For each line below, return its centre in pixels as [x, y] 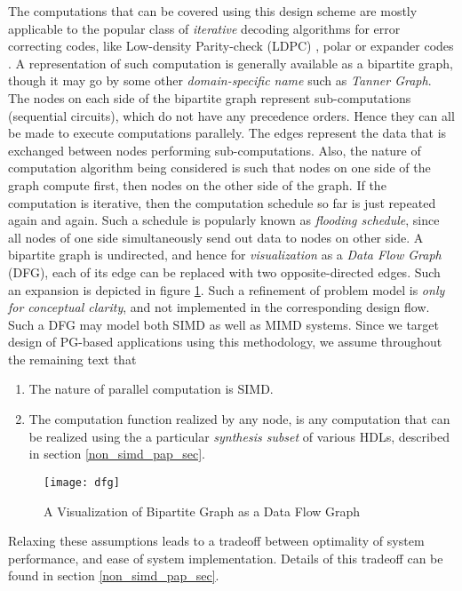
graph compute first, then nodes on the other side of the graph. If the [197, 184]
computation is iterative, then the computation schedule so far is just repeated [222, 202]
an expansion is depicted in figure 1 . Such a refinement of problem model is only [227, 289]
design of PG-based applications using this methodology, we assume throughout [225, 342]
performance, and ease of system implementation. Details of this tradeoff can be [226, 558]
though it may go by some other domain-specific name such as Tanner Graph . [220, 80]
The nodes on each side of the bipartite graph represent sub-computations [210, 97]
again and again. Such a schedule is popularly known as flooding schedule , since [224, 220]
